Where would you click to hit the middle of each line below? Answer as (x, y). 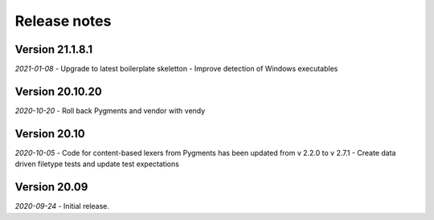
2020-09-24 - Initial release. (62, 206)
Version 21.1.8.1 (54, 49)
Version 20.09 (51, 187)
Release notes (63, 21)
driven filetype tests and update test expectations (97, 164)
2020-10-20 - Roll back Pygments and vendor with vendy (110, 110)
